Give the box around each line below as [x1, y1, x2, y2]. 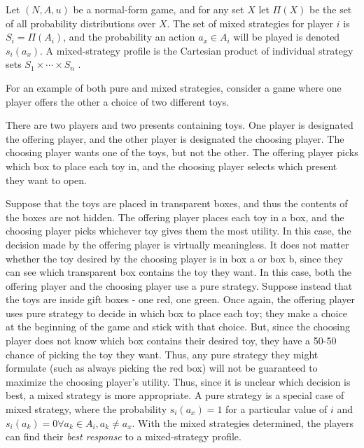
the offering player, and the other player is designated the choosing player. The [6, 131, 344, 146]
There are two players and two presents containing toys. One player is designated [6, 118, 353, 132]
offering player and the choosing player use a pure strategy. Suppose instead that [6, 278, 353, 293]
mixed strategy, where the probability [6, 402, 167, 416]
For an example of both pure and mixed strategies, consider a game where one [6, 80, 342, 94]
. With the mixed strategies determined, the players [132, 415, 354, 430]
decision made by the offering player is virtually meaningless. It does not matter [6, 237, 349, 251]
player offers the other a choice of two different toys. [6, 94, 230, 108]
